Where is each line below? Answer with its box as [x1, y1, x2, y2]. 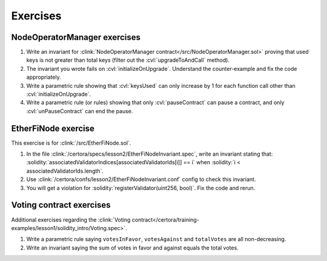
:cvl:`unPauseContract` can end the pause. [26, 107, 133, 114]
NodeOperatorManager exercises [11, 32, 141, 42]
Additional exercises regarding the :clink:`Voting [11, 216, 131, 223]
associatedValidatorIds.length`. [26, 167, 104, 174]
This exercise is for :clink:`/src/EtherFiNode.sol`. [11, 139, 131, 147]
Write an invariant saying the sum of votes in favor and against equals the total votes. [26, 244, 239, 251]
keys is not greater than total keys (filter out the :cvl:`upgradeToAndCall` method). [26, 56, 230, 64]
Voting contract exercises [11, 200, 111, 210]
